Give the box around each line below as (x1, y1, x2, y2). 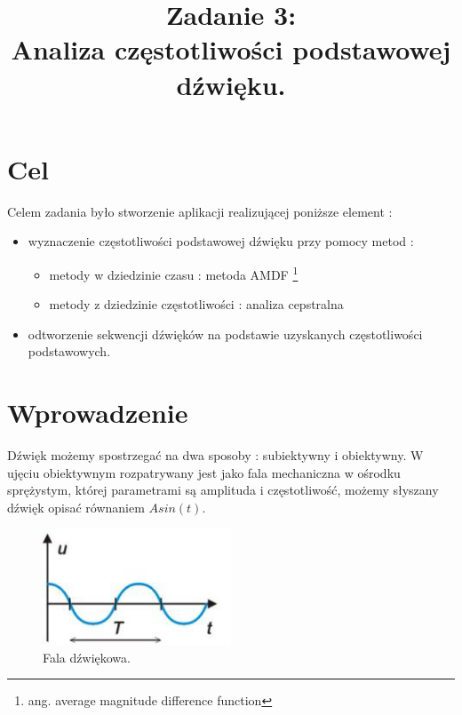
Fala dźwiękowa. (43, 647, 131, 666)
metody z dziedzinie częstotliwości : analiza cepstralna (49, 295, 344, 314)
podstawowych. (28, 342, 111, 361)
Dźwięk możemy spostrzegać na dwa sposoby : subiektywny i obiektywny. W (7, 446, 424, 465)
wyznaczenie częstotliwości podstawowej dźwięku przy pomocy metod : (28, 232, 414, 250)
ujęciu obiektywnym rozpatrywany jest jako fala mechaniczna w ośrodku (7, 463, 401, 481)
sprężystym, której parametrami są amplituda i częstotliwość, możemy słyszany (7, 481, 439, 499)
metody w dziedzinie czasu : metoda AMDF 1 (49, 262, 299, 283)
